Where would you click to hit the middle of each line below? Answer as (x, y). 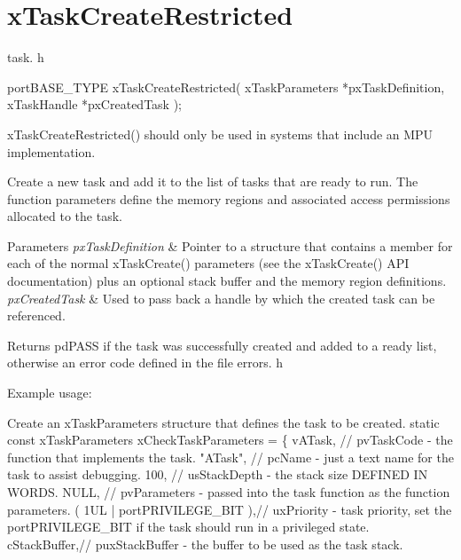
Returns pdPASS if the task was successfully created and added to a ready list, (222, 345)
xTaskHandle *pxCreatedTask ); (94, 104)
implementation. (51, 151)
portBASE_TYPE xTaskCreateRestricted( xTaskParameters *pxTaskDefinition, (226, 87)
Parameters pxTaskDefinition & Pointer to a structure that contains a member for (230, 245)
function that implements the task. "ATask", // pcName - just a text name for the (230, 457)
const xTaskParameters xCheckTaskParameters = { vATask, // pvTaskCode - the (230, 440)
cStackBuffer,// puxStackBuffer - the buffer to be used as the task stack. (205, 544)
